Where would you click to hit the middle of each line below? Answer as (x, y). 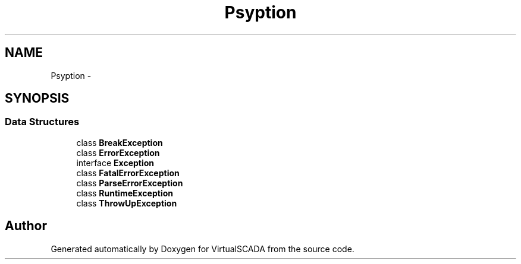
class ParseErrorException (130, 183)
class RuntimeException (125, 193)
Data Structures (42, 122)
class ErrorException (118, 152)
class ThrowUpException (127, 203)
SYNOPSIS (37, 98)
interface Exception (115, 163)
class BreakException (120, 142)
